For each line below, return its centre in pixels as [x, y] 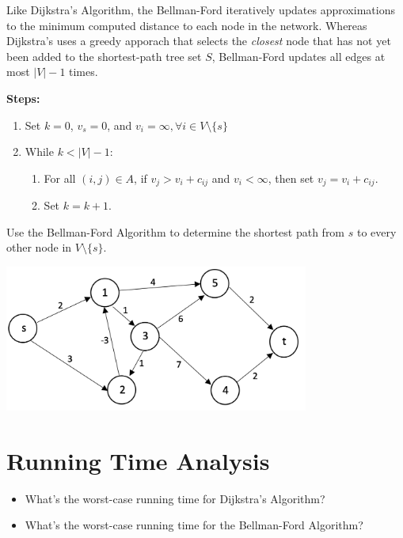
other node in [39, 247]
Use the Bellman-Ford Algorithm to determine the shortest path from [176, 231]
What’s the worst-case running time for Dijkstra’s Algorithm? [175, 498]
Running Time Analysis [138, 460]
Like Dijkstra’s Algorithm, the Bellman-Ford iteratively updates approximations [201, 9]
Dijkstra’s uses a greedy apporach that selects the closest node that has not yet [199, 41]
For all [60, 178]
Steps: [23, 98]
